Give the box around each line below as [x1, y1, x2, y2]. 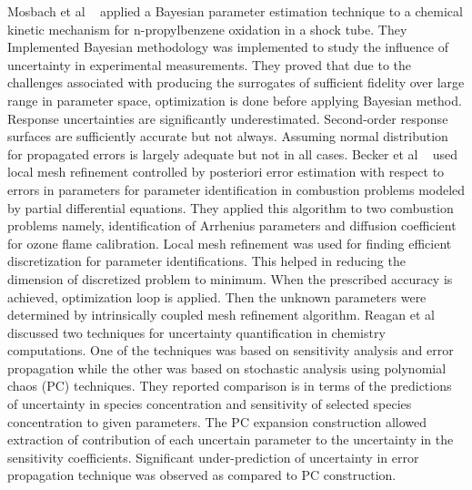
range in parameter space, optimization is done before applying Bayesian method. [7, 90, 462, 109]
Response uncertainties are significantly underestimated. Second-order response [7, 108, 448, 128]
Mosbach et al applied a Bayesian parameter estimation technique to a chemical [7, 2, 463, 20]
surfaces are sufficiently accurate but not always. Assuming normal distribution [7, 127, 448, 146]
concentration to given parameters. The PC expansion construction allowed [7, 412, 427, 431]
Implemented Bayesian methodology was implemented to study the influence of [7, 37, 448, 56]
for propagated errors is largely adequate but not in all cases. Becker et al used [7, 144, 458, 163]
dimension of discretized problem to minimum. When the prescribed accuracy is [7, 269, 453, 288]
